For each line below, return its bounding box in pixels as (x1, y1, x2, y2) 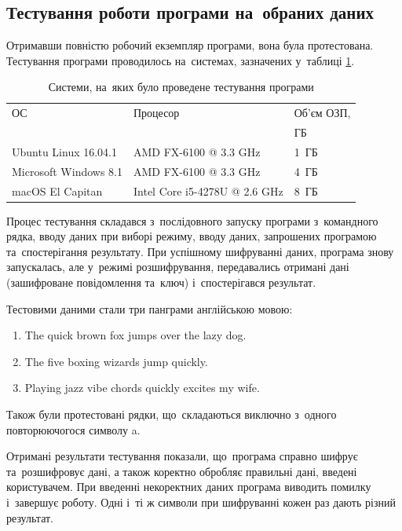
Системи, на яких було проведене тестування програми (48, 79, 314, 95)
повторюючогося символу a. (6, 421, 141, 438)
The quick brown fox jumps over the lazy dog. (24, 327, 247, 343)
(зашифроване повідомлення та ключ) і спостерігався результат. (6, 274, 316, 291)
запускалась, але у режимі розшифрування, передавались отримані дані (6, 258, 349, 275)
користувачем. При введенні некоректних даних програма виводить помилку (6, 478, 371, 495)
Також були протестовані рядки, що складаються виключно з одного (6, 406, 337, 423)
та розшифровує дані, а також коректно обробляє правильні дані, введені (6, 463, 357, 479)
